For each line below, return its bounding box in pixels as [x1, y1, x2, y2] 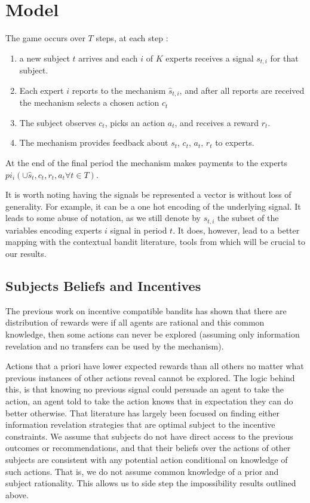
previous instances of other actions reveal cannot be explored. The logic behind [5, 371, 295, 384]
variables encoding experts [5, 223, 102, 236]
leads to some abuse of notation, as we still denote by [5, 211, 201, 224]
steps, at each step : [96, 32, 168, 44]
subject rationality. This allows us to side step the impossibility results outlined [5, 477, 296, 489]
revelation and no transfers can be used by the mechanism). [5, 339, 224, 352]
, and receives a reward [174, 116, 259, 128]
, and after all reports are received [179, 84, 305, 96]
